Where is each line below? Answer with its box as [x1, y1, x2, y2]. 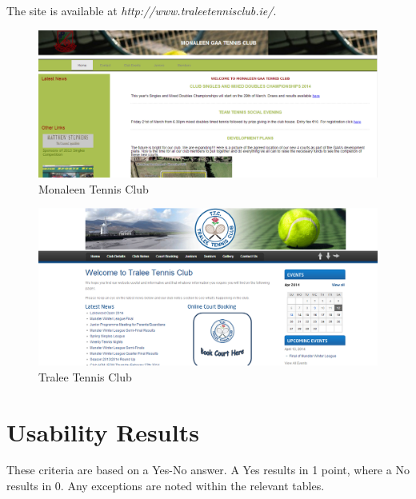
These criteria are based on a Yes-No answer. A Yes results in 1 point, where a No [6, 461, 410, 478]
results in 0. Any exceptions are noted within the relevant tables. [6, 477, 325, 494]
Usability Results [6, 415, 199, 448]
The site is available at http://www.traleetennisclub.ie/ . [6, 2, 277, 18]
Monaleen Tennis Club [38, 180, 149, 197]
